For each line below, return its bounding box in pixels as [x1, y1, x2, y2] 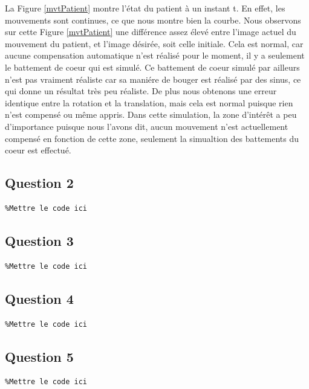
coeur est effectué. [5, 144, 71, 156]
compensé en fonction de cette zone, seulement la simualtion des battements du [5, 132, 299, 144]
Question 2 [5, 173, 74, 192]
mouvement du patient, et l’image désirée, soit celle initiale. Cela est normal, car [5, 37, 304, 50]
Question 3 [5, 231, 74, 249]
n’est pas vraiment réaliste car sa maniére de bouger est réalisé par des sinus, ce [5, 72, 301, 85]
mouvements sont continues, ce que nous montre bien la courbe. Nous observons [5, 13, 301, 26]
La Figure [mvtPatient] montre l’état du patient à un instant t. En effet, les [5, 2, 285, 14]
